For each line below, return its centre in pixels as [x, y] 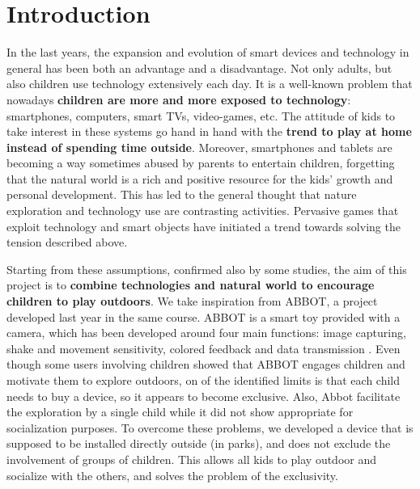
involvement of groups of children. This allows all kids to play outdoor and [192, 459]
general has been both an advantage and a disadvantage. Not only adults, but [199, 67]
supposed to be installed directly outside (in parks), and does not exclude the [199, 443]
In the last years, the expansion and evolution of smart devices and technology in [208, 52]
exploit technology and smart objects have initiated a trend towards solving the [204, 226]
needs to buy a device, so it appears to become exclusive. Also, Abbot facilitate [204, 396]
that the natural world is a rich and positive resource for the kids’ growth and [200, 178]
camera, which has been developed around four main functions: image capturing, [206, 333]
